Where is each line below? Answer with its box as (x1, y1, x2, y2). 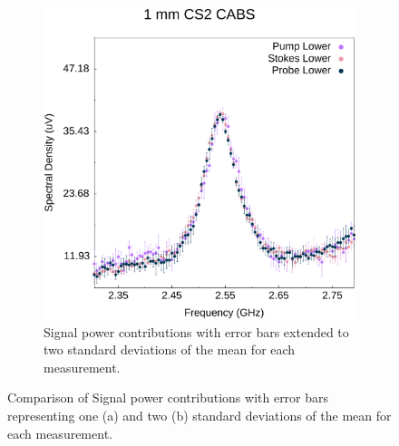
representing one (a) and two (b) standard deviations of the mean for (7, 405, 392, 424)
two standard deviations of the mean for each (44, 340, 296, 359)
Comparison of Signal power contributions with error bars (7, 388, 329, 407)
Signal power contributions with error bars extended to (44, 322, 349, 341)
